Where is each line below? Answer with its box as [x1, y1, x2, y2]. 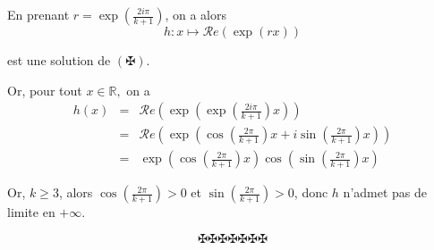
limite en [7, 203, 55, 221]
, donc [294, 183, 328, 202]
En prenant [7, 5, 70, 23]
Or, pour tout [7, 80, 82, 99]
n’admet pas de [343, 183, 428, 202]
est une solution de [7, 51, 111, 69]
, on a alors [165, 5, 227, 23]
